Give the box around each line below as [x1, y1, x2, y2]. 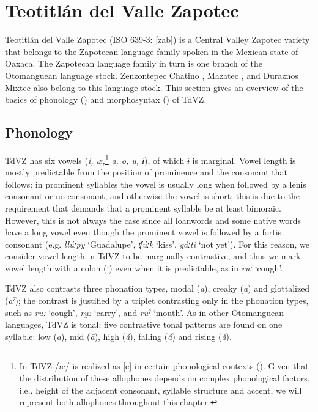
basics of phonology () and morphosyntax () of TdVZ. [5, 93, 207, 106]
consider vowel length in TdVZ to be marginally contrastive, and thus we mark [5, 249, 301, 262]
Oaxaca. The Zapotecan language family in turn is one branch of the [5, 57, 262, 70]
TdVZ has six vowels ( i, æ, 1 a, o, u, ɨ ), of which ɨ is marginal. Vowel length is [5, 152, 296, 166]
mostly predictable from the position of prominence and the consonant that [5, 166, 287, 178]
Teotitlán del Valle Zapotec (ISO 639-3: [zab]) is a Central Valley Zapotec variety [5, 33, 310, 46]
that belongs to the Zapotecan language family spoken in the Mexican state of [5, 45, 298, 57]
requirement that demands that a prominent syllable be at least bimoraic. [5, 201, 281, 214]
